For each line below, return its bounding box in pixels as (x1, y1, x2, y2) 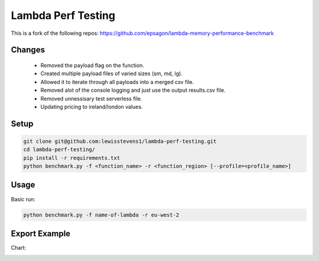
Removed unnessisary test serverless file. (40, 95, 142, 102)
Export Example (11, 228, 71, 239)
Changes (11, 45, 45, 55)
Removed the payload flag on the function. (40, 62, 145, 69)
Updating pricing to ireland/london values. (40, 103, 143, 110)
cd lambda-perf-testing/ (23, 146, 96, 153)
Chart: (11, 244, 27, 252)
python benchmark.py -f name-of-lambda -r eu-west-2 (23, 211, 180, 218)
